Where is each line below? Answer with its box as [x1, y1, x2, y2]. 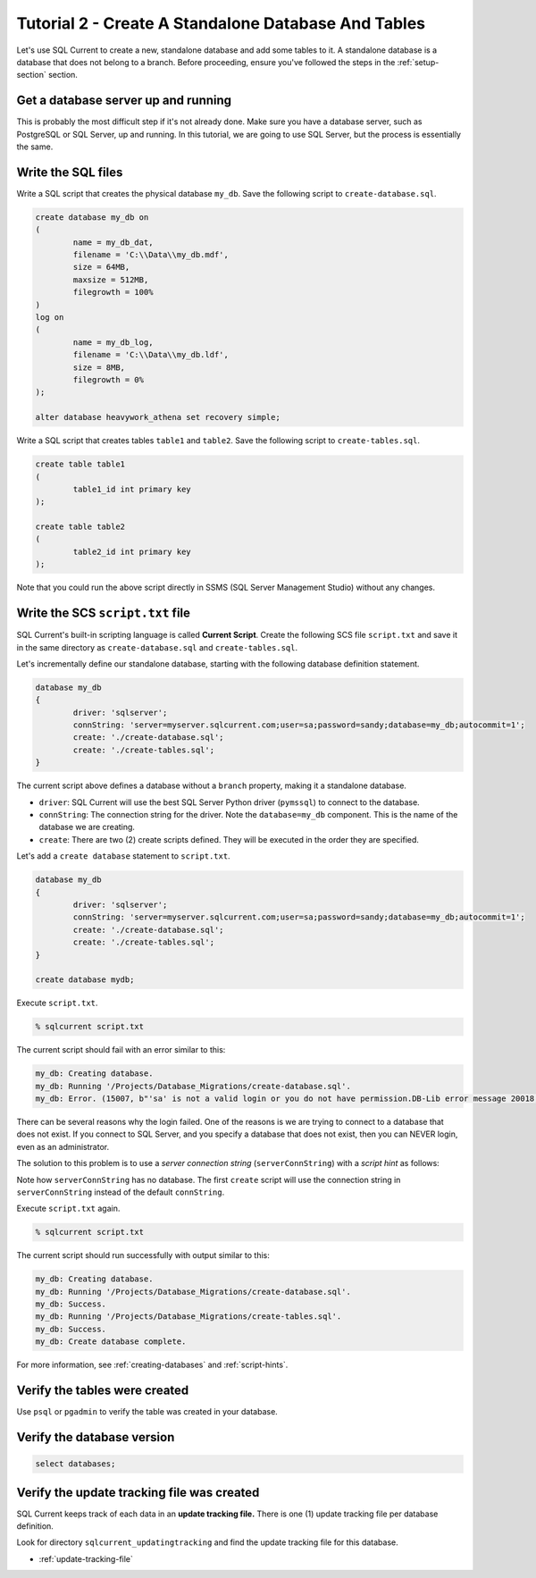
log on [35, 313, 64, 323]
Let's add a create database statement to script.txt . [16, 851, 231, 861]
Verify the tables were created [16, 1383, 189, 1398]
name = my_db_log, [72, 337, 154, 348]
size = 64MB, [72, 262, 130, 273]
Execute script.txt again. [16, 1203, 121, 1214]
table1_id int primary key [72, 483, 191, 494]
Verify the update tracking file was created [16, 1484, 260, 1500]
